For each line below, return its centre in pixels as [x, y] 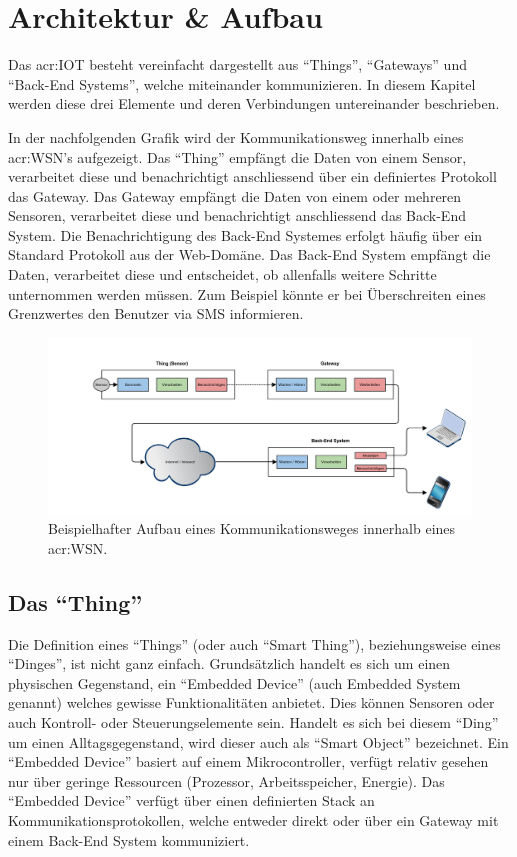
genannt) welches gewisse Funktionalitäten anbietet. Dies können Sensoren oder [251, 702]
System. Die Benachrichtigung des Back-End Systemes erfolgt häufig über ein [245, 234]
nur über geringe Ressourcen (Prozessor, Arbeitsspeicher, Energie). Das [226, 780]
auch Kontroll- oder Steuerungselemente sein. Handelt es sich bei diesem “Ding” [253, 722]
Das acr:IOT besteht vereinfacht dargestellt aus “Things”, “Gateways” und [237, 64]
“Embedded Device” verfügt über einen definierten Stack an [191, 800]
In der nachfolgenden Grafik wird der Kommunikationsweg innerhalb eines [236, 136]
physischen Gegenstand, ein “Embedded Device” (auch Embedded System [234, 682]
